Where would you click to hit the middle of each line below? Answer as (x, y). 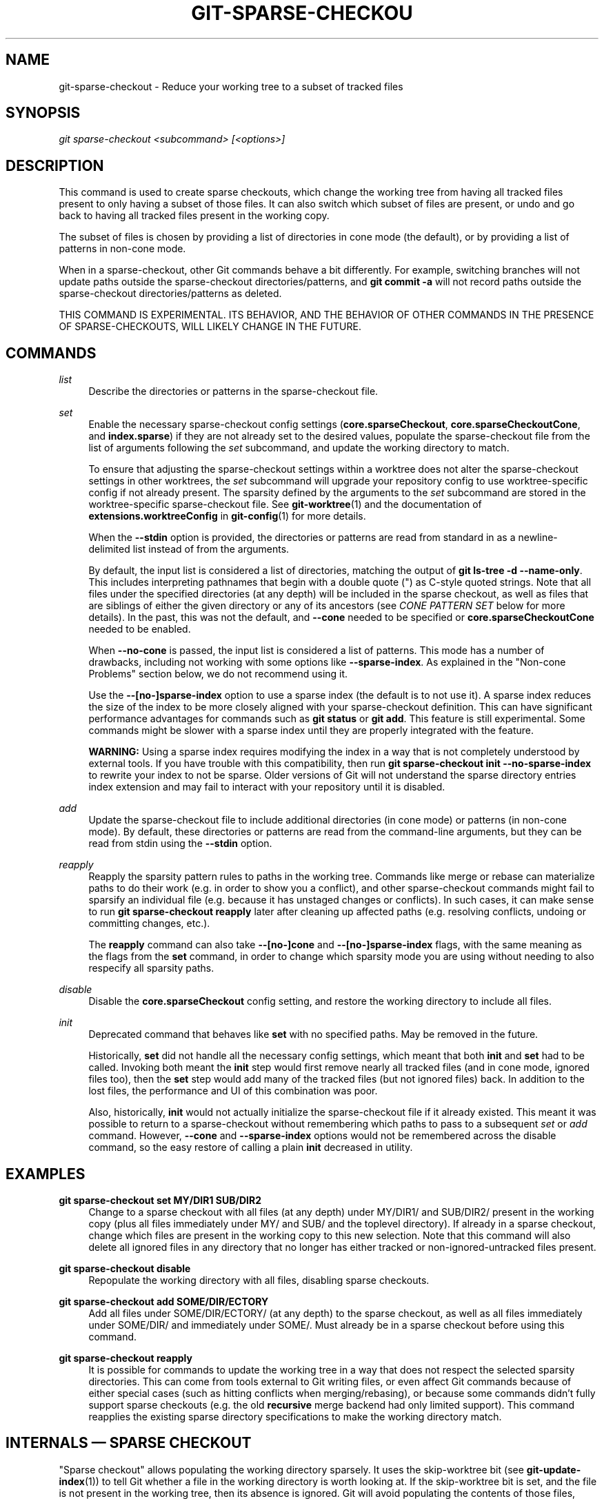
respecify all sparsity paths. (151, 968)
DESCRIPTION (55, 165)
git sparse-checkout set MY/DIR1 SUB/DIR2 (160, 1200)
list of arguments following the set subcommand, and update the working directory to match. (299, 448)
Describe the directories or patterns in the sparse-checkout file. (233, 391)
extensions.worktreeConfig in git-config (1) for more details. (227, 516)
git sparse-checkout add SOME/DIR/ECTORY (164, 1301)
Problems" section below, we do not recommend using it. (218, 674)
